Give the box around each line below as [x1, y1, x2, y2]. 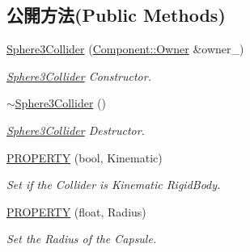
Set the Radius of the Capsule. [6, 230, 157, 247]
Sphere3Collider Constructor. [6, 67, 151, 84]
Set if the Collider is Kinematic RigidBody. [6, 176, 221, 193]
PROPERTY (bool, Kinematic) [6, 149, 163, 166]
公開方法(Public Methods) [6, 2, 226, 27]
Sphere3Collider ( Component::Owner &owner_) [6, 40, 244, 57]
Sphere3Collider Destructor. [6, 121, 145, 138]
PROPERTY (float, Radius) [6, 203, 146, 220]
